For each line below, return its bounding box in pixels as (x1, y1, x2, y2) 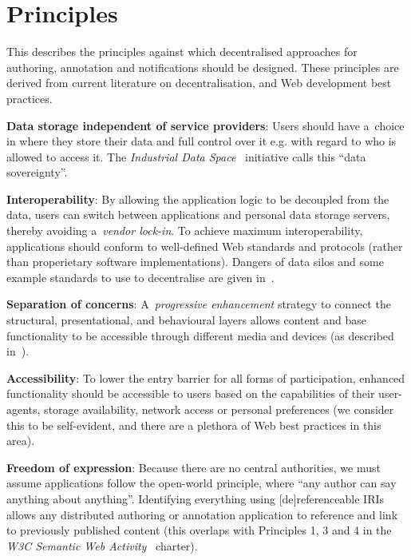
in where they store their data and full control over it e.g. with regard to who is (6, 133, 397, 149)
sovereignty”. (6, 164, 68, 181)
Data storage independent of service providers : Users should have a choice (6, 117, 405, 133)
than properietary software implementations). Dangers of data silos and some (6, 253, 384, 270)
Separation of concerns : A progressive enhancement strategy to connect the (6, 296, 391, 312)
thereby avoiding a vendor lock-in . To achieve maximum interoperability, (6, 222, 363, 239)
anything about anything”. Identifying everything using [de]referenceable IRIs (6, 490, 385, 506)
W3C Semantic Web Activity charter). (6, 537, 198, 554)
